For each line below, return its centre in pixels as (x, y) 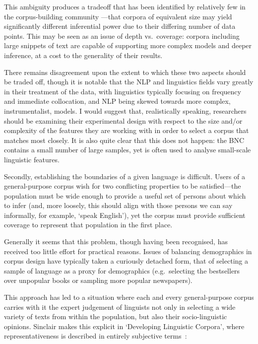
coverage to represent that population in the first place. (88, 225)
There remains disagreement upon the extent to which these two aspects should (125, 72)
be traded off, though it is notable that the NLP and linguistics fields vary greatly (129, 82)
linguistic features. (32, 159)
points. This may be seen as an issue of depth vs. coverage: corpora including (122, 35)
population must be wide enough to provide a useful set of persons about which (125, 195)
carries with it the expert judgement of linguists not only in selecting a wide (120, 307)
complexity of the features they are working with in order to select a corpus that (127, 130)
